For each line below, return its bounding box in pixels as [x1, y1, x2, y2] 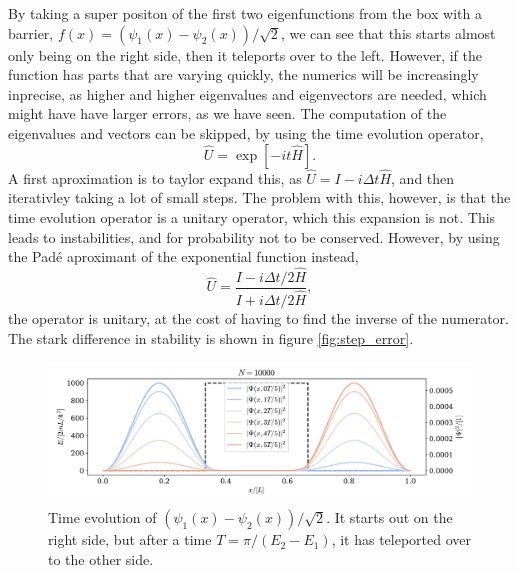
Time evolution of [48, 507, 157, 528]
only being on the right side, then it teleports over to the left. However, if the [8, 44, 482, 65]
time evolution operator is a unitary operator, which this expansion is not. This [8, 206, 496, 227]
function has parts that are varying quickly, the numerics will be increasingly [8, 64, 479, 85]
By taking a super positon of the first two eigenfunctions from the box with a [8, 3, 482, 23]
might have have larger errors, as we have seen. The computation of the [8, 103, 447, 124]
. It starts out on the [326, 507, 453, 528]
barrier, [8, 22, 54, 43]
